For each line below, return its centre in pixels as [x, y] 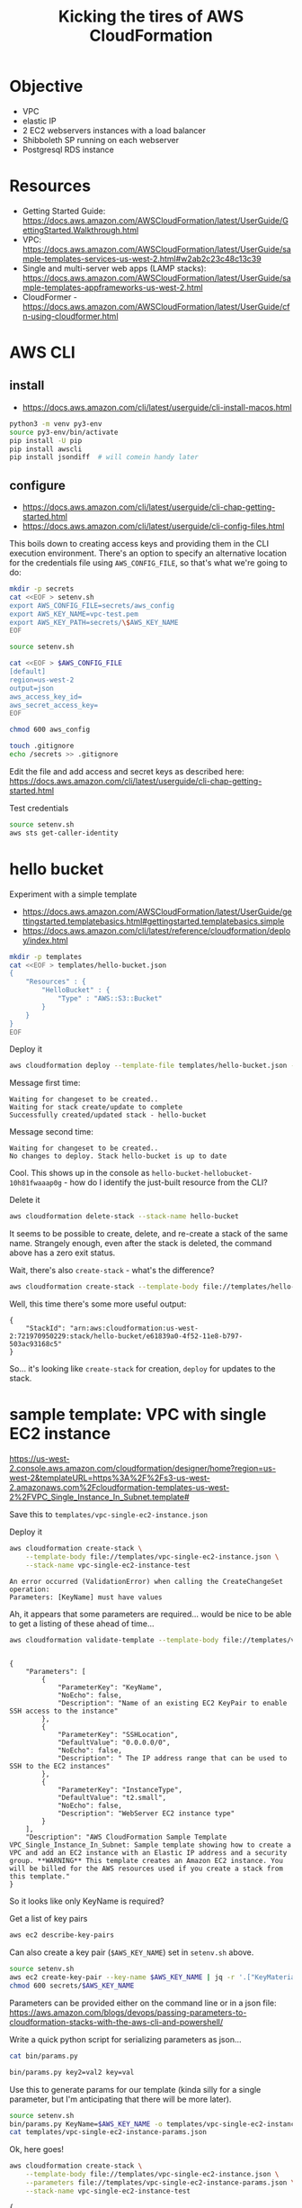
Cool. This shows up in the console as [80, 1173]
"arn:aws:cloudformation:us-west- [134, 1328]
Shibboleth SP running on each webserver [101, 140]
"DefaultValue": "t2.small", [112, 1798]
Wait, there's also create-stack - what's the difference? [112, 1271]
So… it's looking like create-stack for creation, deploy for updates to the [142, 1369]
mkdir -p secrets [42, 589]
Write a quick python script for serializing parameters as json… [125, 2039]
